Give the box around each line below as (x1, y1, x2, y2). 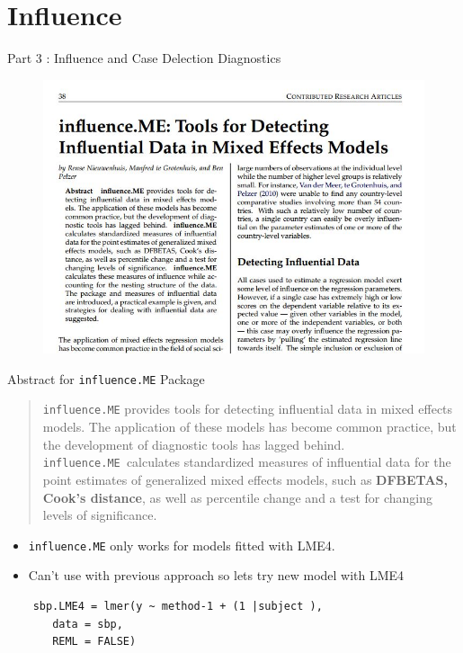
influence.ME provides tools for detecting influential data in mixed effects (42, 399, 453, 418)
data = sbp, (52, 617, 123, 631)
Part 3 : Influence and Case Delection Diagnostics (7, 49, 281, 67)
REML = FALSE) (52, 635, 137, 649)
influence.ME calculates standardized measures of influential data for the (42, 452, 451, 471)
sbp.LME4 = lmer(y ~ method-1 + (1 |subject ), (32, 599, 323, 613)
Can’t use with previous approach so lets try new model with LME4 (28, 566, 405, 585)
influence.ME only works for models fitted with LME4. (28, 535, 335, 554)
